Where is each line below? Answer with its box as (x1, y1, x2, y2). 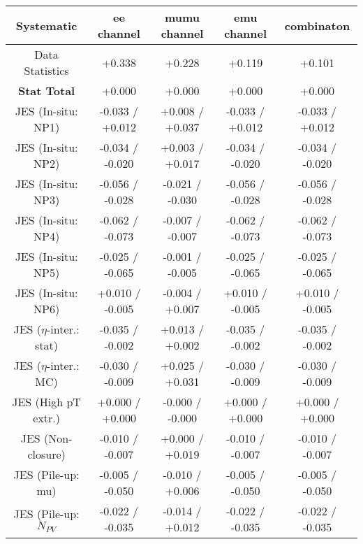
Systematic (15, 17, 77, 34)
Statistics (24, 62, 69, 78)
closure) (27, 446, 66, 462)
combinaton (284, 17, 350, 34)
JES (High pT (12, 394, 81, 410)
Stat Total (17, 83, 75, 99)
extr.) (33, 410, 60, 426)
